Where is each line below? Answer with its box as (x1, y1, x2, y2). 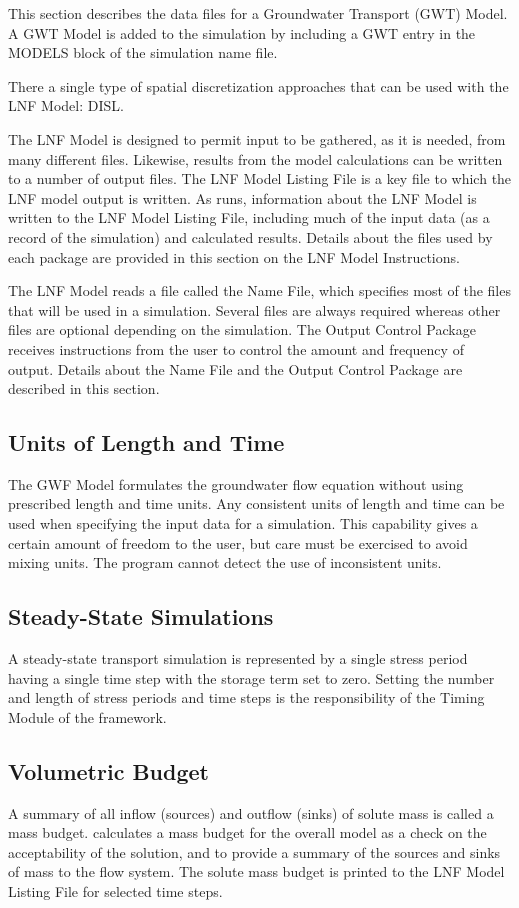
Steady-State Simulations (8, 601, 274, 632)
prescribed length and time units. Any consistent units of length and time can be (8, 493, 505, 514)
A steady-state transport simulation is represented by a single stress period (8, 648, 468, 669)
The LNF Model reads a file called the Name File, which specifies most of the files (8, 280, 511, 301)
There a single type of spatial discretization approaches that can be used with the (8, 75, 509, 96)
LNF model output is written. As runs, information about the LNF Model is (8, 187, 477, 208)
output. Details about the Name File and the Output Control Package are (8, 358, 463, 379)
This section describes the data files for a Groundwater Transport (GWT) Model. (8, 3, 508, 23)
